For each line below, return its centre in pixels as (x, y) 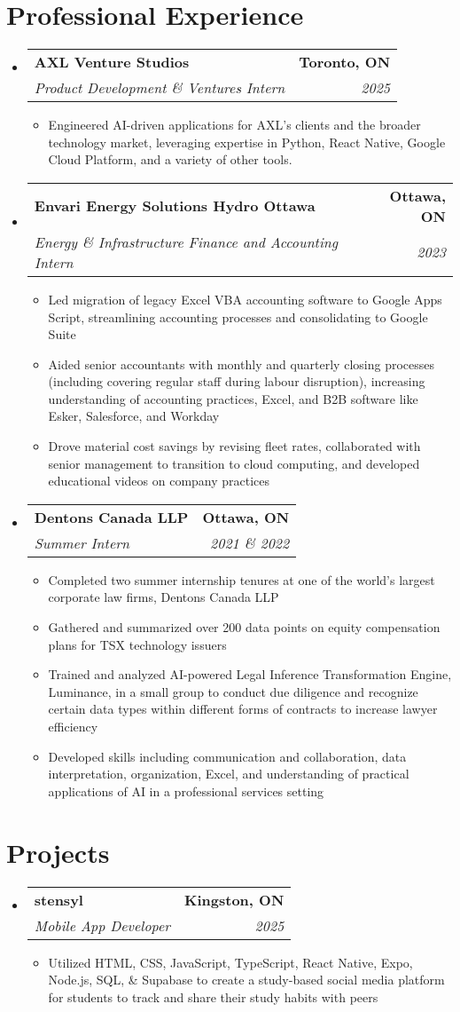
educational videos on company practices (159, 481)
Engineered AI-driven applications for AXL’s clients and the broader (234, 125)
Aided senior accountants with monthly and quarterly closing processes (241, 364)
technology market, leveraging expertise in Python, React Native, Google (247, 142)
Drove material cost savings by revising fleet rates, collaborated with (234, 446)
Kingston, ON (234, 899)
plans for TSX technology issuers (137, 644)
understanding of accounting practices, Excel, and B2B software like (233, 398)
